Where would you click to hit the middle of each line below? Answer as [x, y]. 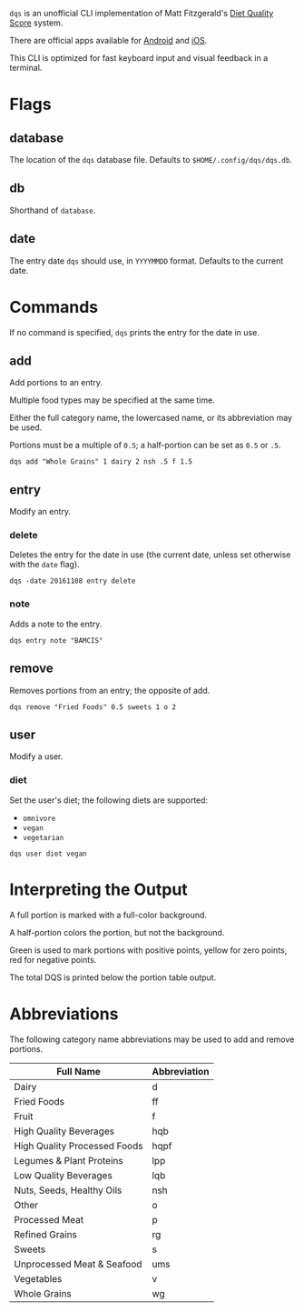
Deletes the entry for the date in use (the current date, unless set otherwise [150, 555]
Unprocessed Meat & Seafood [78, 1264]
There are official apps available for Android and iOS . [108, 40]
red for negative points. [53, 959]
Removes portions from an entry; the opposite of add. [110, 690]
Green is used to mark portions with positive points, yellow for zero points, [148, 950]
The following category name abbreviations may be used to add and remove [152, 1039]
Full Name [78, 1071]
